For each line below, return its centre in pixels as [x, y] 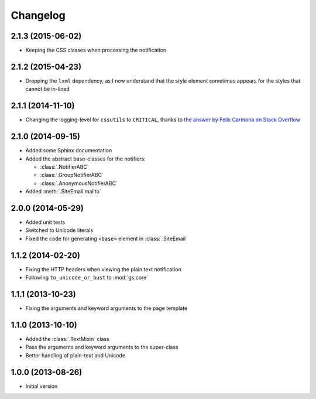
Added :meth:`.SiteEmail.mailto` [63, 192]
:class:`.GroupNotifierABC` [72, 175]
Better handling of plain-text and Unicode [75, 355]
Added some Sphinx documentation [69, 151]
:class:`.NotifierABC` [64, 166]
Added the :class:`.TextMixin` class [67, 339]
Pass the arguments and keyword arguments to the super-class [102, 347]
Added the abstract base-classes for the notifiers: [85, 159]
